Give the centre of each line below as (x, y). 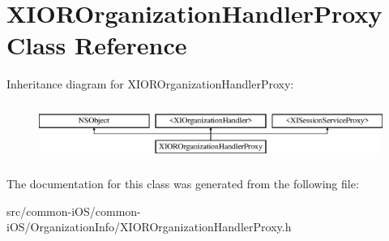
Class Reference (97, 45)
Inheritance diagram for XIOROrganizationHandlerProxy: (150, 84)
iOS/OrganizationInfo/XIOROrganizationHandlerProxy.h (149, 227)
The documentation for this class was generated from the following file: (183, 184)
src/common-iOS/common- (74, 211)
